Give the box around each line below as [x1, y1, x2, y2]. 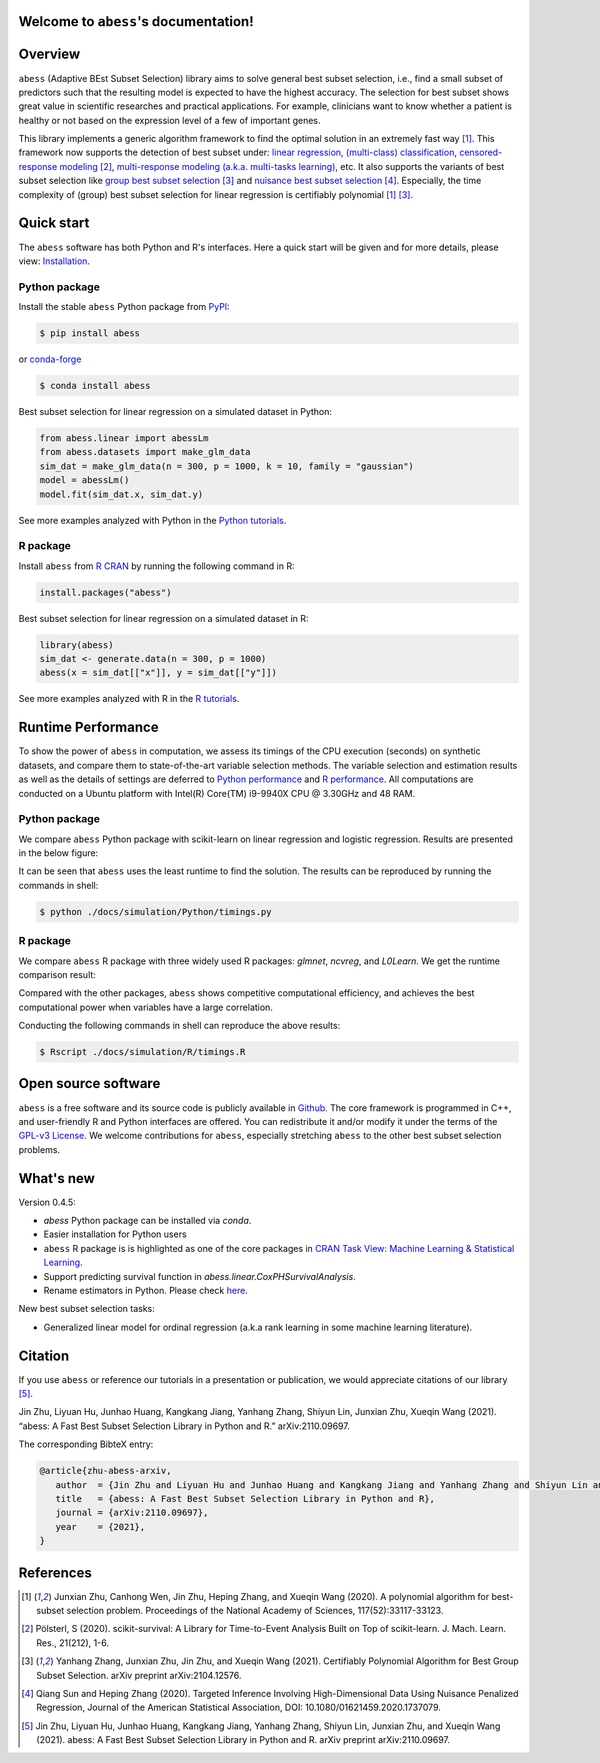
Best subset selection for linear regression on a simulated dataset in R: [18, 612, 309, 624]
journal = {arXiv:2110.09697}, [55, 1507, 209, 1519]
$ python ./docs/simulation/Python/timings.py [39, 906, 272, 917]
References [18, 1564, 92, 1581]
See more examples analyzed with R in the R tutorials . [18, 693, 240, 705]
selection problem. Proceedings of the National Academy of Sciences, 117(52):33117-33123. [66, 1605, 444, 1617]
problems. [18, 1143, 60, 1155]
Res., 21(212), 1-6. [36, 1636, 110, 1649]
